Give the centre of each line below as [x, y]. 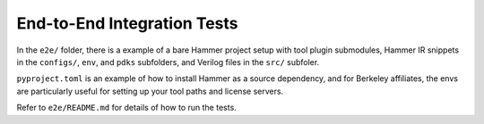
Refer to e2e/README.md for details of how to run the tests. [126, 108]
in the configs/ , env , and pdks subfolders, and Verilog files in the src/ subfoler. [168, 62]
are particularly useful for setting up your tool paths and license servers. [150, 91]
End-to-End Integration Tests [127, 23]
